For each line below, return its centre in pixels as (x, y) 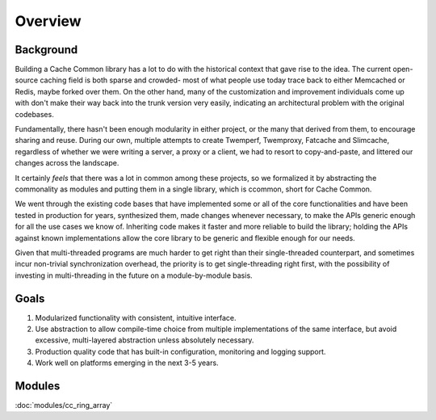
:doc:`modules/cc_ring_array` (64, 405)
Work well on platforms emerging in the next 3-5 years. (127, 363)
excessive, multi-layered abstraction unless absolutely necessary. (145, 340)
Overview (48, 21)
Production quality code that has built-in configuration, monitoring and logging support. (180, 351)
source (27, 80)
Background (46, 50)
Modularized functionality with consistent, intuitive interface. (136, 317)
